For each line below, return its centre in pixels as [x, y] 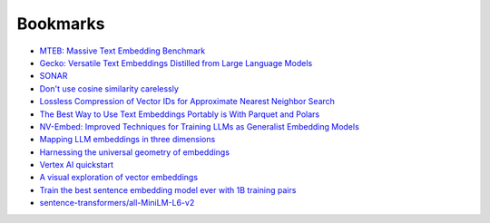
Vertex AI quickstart [76, 165]
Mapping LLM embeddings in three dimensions [127, 140]
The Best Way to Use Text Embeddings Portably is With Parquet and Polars [180, 114]
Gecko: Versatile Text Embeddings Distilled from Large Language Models [176, 63]
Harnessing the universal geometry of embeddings [135, 152]
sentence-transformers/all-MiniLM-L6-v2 [117, 203]
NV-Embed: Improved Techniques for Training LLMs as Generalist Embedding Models [200, 126]
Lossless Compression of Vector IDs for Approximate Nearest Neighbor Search [187, 102]
